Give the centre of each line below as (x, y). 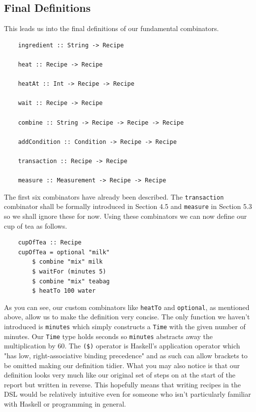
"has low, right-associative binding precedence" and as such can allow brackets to (126, 355)
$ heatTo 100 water (64, 291)
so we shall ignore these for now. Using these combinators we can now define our (126, 216)
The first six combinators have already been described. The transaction (114, 196)
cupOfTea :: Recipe (50, 243)
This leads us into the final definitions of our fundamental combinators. (112, 28)
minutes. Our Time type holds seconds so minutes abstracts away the (108, 336)
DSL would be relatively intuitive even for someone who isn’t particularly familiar (128, 394)
